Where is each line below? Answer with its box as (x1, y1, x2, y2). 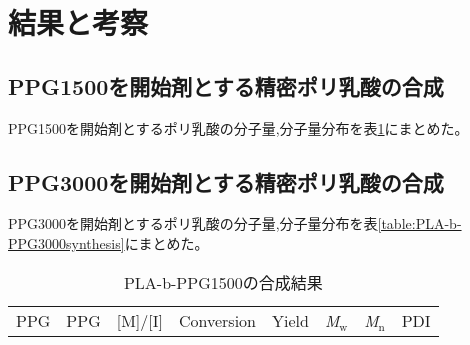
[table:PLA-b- (377, 213, 462, 234)
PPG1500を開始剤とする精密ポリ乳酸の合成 (8, 70, 444, 101)
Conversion (178, 308, 256, 332)
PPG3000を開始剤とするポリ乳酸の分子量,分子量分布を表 (8, 213, 378, 234)
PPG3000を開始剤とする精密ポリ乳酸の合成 (8, 166, 444, 197)
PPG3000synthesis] (8, 232, 125, 253)
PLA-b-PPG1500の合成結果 (123, 270, 323, 294)
